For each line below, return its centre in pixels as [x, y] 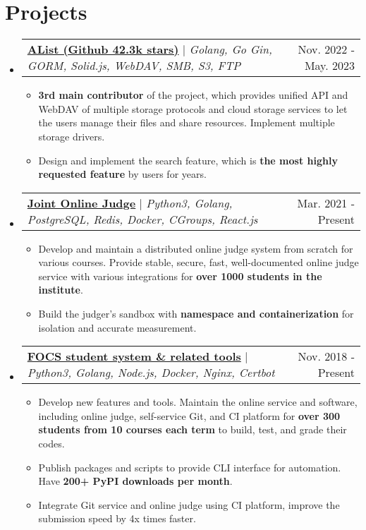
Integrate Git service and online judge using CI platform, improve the [189, 504]
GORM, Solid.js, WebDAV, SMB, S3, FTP [134, 66]
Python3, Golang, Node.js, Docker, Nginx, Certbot [151, 373]
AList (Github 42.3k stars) [103, 49]
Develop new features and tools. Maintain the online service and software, [198, 402]
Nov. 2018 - [326, 356]
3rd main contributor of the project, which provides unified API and [193, 95]
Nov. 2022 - [326, 49]
